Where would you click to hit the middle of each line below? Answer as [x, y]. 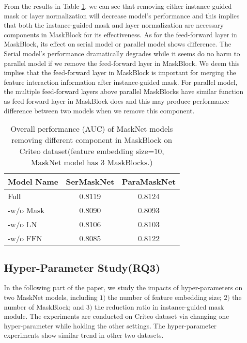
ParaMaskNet [149, 182]
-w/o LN [23, 224]
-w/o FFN [25, 238]
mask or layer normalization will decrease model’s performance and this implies [122, 15]
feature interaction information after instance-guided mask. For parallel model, [121, 82]
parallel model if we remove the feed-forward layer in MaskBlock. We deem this [122, 63]
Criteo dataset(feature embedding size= [87, 151]
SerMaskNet [90, 182]
